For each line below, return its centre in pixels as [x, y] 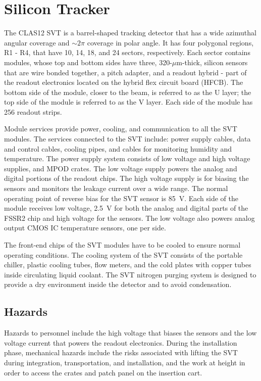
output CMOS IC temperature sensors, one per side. [85, 228]
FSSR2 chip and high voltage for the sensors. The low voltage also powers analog [129, 218]
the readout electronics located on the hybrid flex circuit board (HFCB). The [124, 82]
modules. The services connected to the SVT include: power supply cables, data [127, 139]
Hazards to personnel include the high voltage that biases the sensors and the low [130, 333]
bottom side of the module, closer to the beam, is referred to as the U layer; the [128, 92]
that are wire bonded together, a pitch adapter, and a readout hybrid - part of [125, 72]
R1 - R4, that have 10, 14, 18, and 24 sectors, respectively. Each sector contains [127, 52]
